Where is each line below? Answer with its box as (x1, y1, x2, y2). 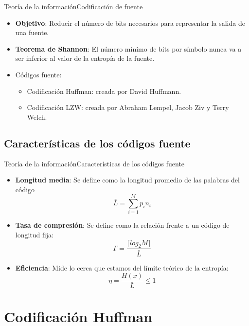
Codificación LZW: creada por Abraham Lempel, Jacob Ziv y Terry (27, 102, 229, 112)
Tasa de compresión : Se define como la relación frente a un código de (15, 220, 230, 230)
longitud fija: (15, 230, 54, 240)
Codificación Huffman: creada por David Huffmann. (27, 86, 181, 96)
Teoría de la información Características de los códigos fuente (4, 158, 185, 168)
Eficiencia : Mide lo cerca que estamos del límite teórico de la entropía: (15, 262, 229, 272)
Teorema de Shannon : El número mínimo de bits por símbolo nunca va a (15, 43, 242, 54)
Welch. (27, 111, 47, 122)
